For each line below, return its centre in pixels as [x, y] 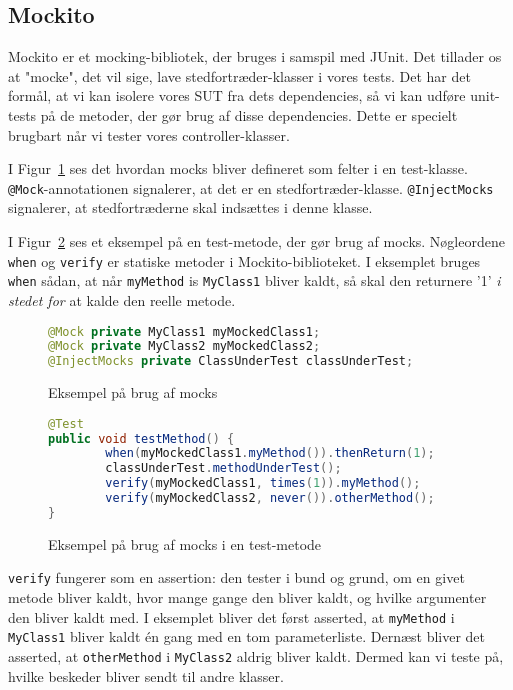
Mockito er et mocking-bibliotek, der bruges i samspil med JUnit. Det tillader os [255, 56]
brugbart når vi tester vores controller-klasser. [149, 134]
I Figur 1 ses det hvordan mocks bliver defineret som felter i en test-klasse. [238, 168]
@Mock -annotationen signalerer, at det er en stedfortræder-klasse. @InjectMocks [251, 187]
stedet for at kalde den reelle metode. [122, 299]
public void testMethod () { [141, 438]
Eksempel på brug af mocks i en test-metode [185, 543]
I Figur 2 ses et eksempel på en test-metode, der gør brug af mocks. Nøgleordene [256, 241]
